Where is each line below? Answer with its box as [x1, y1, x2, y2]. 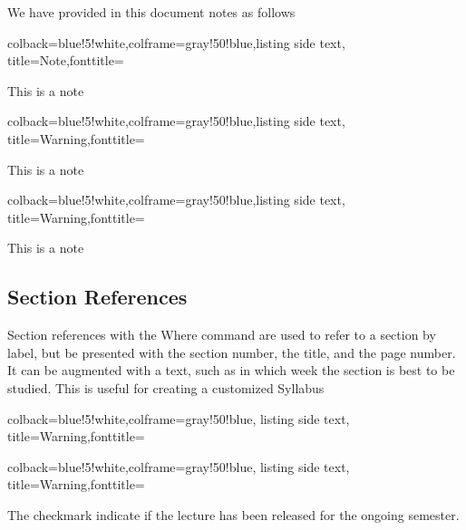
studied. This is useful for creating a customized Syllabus [7, 378, 325, 397]
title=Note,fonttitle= [7, 51, 124, 70]
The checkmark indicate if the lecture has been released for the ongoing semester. [7, 505, 460, 524]
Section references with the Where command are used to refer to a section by [7, 325, 436, 344]
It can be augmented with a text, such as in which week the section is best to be [7, 361, 455, 380]
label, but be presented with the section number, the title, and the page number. [7, 342, 456, 361]
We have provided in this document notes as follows [7, 3, 296, 21]
